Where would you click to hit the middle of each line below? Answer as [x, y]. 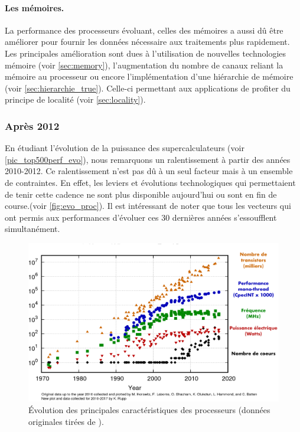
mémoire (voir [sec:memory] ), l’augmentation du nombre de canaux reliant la [144, 65]
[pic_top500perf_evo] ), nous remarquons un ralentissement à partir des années [148, 159]
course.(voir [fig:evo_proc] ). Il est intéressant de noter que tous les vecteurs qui [148, 206]
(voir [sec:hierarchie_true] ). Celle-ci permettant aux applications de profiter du [148, 88]
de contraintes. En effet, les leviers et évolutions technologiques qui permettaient [150, 182]
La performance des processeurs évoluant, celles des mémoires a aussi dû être [144, 30]
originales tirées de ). [66, 421]
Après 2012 [32, 125]
